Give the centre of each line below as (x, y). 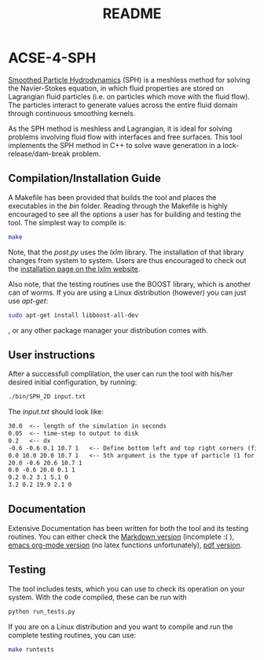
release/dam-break (39, 154)
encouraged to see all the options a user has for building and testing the (125, 214)
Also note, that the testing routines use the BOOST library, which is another (130, 284)
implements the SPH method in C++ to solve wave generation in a (115, 145)
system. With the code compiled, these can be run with (97, 597)
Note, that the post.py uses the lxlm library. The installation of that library (126, 252)
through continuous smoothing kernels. (72, 113)
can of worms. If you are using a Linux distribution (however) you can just (127, 292)
